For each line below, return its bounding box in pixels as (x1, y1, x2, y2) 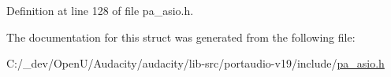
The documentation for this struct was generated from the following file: (6, 28, 356, 45)
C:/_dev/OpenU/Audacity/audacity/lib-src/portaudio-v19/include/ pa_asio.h (6, 55, 385, 71)
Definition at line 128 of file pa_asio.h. (6, 2, 194, 18)
